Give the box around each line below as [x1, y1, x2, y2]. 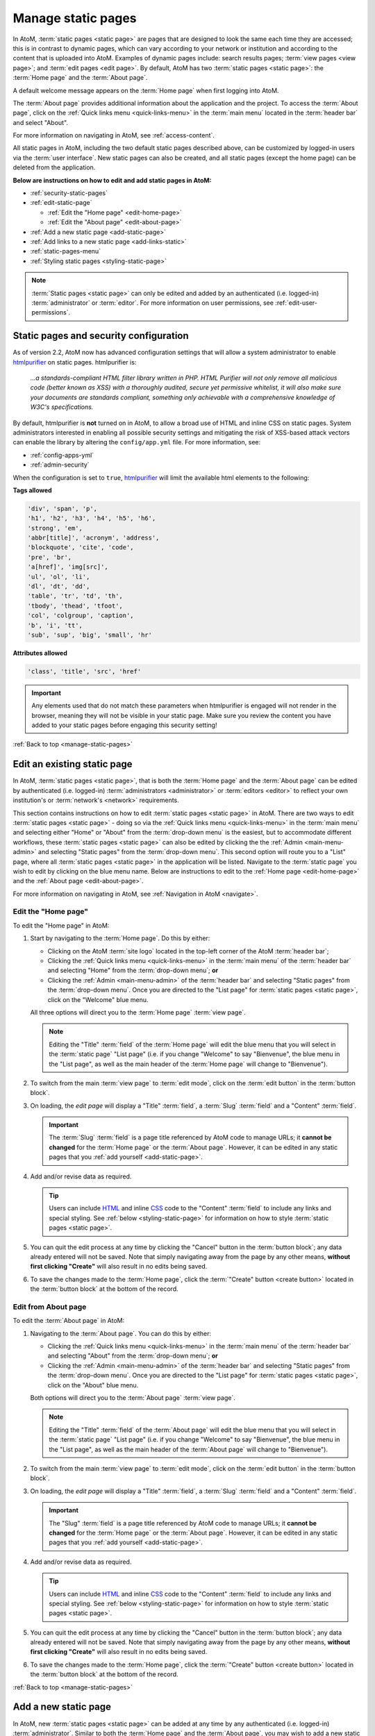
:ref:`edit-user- [275, 299, 317, 307]
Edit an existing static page [12, 758, 133, 770]
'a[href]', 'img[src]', [27, 563, 109, 571]
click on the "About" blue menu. [47, 1380, 139, 1389]
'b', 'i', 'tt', [27, 621, 83, 629]
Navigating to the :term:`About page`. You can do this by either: [30, 1329, 212, 1337]
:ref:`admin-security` [30, 460, 90, 469]
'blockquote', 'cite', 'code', [27, 544, 135, 551]
